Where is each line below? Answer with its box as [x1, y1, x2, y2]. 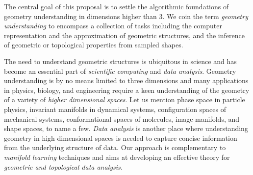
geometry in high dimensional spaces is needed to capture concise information [4, 132, 237, 143]
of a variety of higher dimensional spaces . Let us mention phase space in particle [4, 94, 245, 105]
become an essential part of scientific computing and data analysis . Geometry [4, 66, 236, 76]
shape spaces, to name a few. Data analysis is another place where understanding [4, 123, 248, 133]
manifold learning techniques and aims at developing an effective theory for [4, 152, 230, 162]
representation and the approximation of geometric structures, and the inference [4, 30, 245, 40]
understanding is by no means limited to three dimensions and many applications [4, 75, 249, 86]
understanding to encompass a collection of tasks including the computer [4, 21, 222, 31]
